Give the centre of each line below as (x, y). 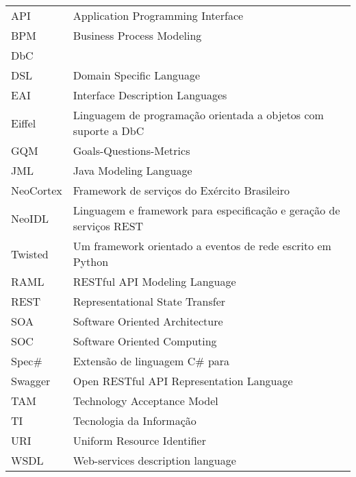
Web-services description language (154, 460)
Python (91, 261)
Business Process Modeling (137, 35)
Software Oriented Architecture (148, 321)
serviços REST (108, 226)
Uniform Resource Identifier (139, 440)
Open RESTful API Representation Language (183, 381)
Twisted (30, 254)
